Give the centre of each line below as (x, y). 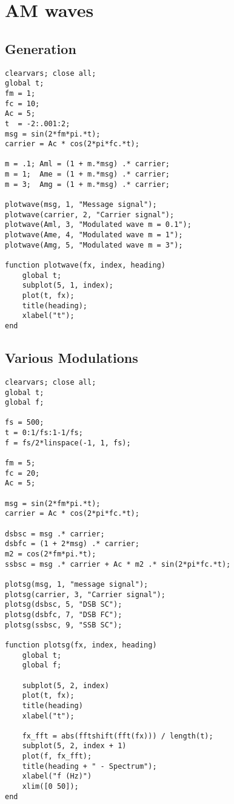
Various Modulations (72, 358)
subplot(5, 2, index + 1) (74, 746)
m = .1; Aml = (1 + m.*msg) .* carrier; (88, 164)
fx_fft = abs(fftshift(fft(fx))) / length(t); (118, 736)
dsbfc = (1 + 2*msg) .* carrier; (72, 544)
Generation (41, 48)
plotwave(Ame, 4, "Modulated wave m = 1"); (94, 235)
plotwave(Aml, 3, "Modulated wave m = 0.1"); (98, 225)
